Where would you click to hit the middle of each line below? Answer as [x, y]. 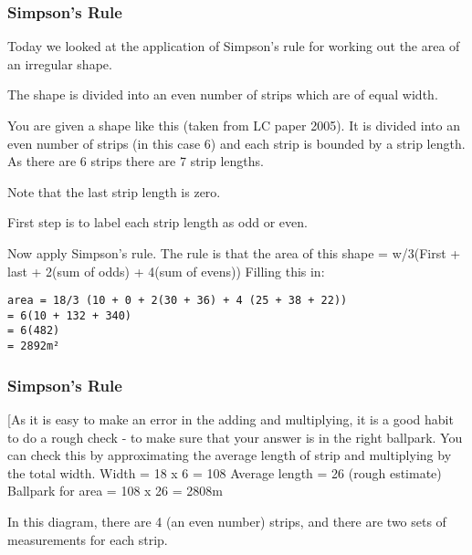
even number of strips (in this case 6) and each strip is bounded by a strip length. [236, 143]
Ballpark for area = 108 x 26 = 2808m [115, 491]
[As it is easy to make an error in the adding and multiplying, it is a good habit [231, 419]
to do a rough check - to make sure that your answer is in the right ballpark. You [235, 437]
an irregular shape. [60, 63]
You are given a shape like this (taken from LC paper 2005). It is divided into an [234, 125]
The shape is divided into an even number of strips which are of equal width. [223, 94]
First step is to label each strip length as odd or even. [157, 222]
